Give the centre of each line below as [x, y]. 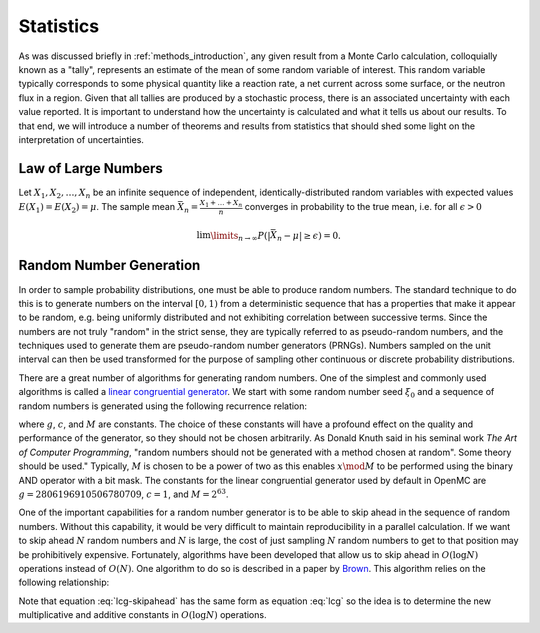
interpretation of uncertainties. [81, 139]
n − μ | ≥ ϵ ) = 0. [309, 237]
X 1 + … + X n [221, 203]
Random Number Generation [109, 265]
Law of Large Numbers [91, 168]
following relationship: [64, 582]
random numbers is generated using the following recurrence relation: [163, 406]
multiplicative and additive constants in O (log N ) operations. [142, 615]
